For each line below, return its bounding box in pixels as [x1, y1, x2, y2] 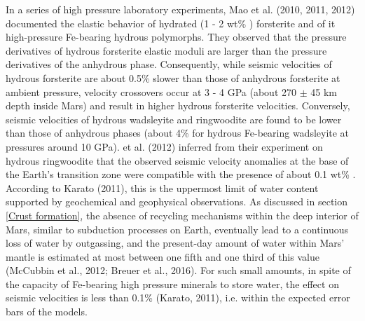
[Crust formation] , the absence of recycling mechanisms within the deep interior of [6, 207, 359, 222]
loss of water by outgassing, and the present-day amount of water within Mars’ [6, 235, 345, 250]
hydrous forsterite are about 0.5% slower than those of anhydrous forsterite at [6, 70, 340, 85]
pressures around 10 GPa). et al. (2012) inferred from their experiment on [6, 139, 323, 153]
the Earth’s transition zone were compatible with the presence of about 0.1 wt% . [6, 167, 356, 182]
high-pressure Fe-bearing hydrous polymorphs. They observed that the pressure [6, 29, 347, 44]
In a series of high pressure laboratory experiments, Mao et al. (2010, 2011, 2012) [6, 2, 355, 16]
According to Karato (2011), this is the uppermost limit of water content [6, 180, 319, 195]
